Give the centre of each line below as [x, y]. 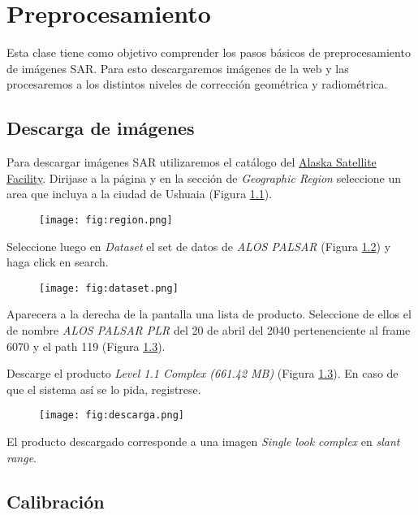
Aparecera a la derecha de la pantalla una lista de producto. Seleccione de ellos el [209, 314]
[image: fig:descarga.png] [112, 415]
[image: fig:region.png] [106, 220]
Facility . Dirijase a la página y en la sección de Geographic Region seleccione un [204, 177]
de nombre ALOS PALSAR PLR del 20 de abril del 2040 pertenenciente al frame [209, 329]
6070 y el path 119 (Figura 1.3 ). [86, 346]
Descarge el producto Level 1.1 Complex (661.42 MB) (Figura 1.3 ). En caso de [203, 373]
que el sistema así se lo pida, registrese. [104, 389]
